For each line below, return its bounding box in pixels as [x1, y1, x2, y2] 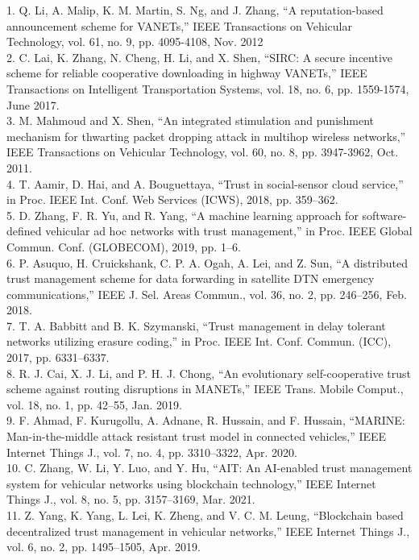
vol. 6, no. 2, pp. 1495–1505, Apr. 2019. [6, 538, 201, 555]
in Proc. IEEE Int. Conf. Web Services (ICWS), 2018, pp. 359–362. [6, 191, 338, 208]
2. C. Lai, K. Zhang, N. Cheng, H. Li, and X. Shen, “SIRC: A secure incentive [6, 48, 393, 65]
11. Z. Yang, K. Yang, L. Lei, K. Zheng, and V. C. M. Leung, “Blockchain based [6, 507, 404, 523]
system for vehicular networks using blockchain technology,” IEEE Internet [6, 475, 376, 492]
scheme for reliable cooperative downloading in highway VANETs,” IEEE [6, 64, 367, 81]
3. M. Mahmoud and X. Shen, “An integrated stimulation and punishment [6, 112, 375, 129]
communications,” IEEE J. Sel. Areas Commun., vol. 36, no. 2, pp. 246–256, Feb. [6, 285, 408, 302]
